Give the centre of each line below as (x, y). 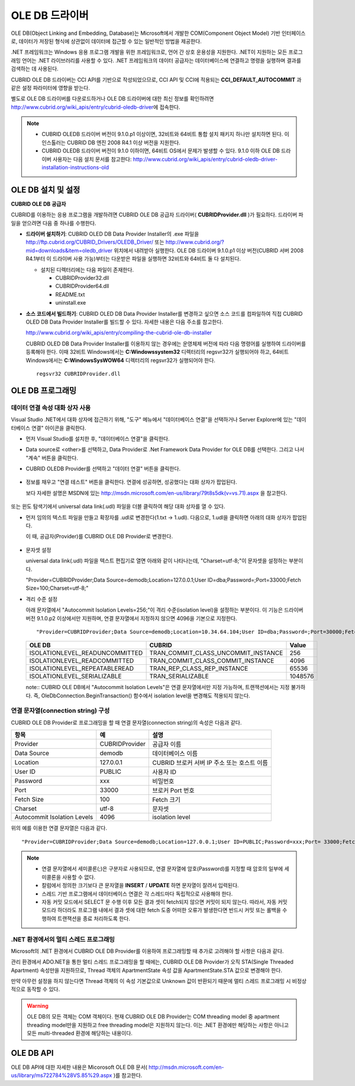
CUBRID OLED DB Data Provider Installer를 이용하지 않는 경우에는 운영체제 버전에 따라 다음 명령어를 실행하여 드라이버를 (166, 344)
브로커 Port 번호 (173, 791)
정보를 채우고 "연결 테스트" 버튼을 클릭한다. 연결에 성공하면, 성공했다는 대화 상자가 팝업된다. (131, 482)
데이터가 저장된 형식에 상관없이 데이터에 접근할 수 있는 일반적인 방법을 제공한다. (110, 41)
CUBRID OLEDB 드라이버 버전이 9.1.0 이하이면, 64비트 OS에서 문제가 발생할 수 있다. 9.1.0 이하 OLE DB (161, 151)
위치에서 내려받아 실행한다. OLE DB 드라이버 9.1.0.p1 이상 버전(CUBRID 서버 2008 (209, 250)
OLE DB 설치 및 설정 (46, 190)
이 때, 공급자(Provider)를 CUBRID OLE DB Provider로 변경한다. (99, 536)
